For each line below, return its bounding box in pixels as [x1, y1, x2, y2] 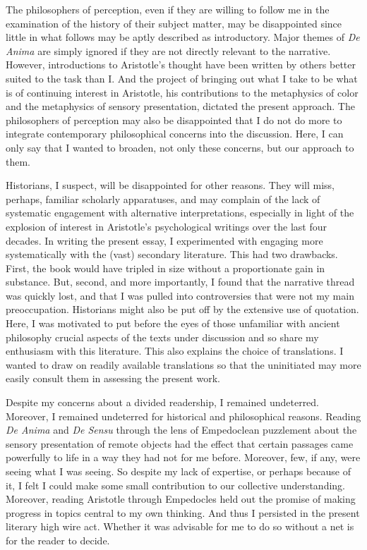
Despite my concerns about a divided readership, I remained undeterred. [6, 395, 320, 410]
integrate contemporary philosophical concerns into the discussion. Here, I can [6, 126, 344, 141]
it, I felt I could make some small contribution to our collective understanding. [6, 477, 346, 492]
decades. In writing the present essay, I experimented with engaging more [6, 233, 323, 248]
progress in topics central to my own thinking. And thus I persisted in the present [6, 505, 360, 520]
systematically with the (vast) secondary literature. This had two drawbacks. [6, 247, 338, 262]
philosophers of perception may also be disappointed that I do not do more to [6, 112, 342, 127]
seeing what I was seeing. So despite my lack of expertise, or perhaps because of [6, 464, 351, 478]
